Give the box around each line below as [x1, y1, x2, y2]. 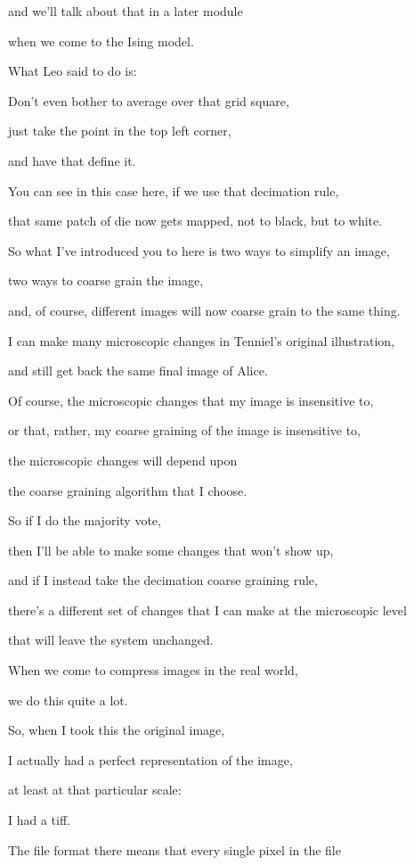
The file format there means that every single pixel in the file [8, 840, 341, 859]
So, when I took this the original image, [8, 721, 225, 739]
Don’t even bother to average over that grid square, [8, 91, 289, 110]
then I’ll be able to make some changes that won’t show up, [8, 540, 334, 559]
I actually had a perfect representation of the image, [8, 750, 293, 769]
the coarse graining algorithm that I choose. [8, 481, 248, 499]
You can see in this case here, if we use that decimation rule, [8, 181, 339, 200]
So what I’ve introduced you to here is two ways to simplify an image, [8, 241, 390, 259]
